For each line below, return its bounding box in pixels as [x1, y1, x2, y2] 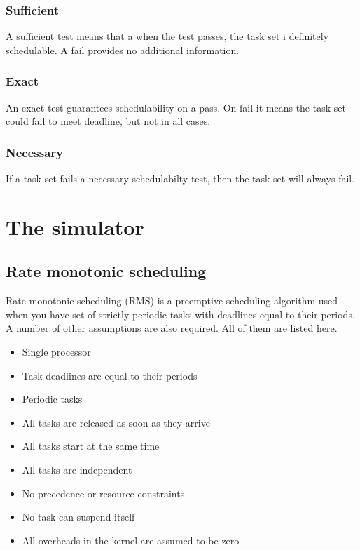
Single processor [22, 344, 91, 358]
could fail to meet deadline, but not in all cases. [6, 114, 211, 128]
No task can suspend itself [22, 509, 135, 524]
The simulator [6, 212, 144, 241]
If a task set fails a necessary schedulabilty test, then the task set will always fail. [6, 171, 355, 186]
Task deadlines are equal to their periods [22, 368, 198, 382]
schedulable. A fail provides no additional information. [6, 42, 240, 57]
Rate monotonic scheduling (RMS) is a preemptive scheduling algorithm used [6, 293, 338, 308]
